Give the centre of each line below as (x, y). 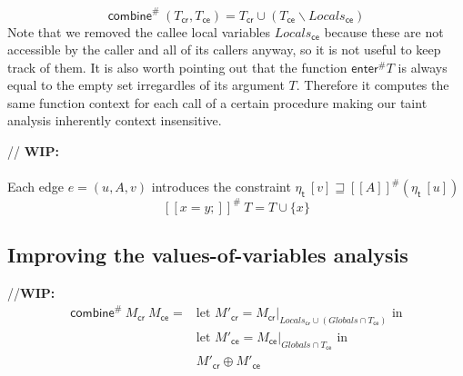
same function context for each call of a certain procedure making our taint (217, 102)
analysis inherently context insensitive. (115, 120)
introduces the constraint (221, 187)
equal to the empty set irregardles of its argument (146, 85)
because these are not (384, 31)
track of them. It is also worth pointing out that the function (177, 67)
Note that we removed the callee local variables (139, 31)
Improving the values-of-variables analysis (208, 255)
